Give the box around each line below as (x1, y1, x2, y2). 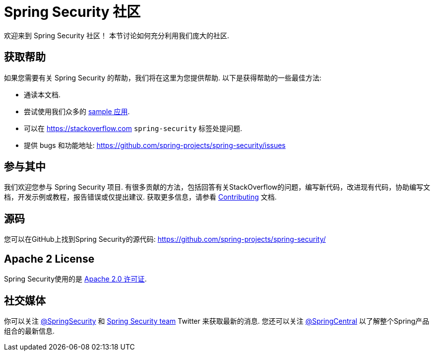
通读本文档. (24, 90, 61, 99)
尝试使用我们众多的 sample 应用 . (24, 107, 130, 116)
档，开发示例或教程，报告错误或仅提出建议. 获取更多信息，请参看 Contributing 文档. (4, 193, 277, 202)
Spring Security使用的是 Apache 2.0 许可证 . (4, 275, 147, 284)
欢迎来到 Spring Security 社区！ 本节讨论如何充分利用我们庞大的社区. (4, 31, 229, 40)
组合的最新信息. (4, 326, 55, 335)
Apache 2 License (4, 252, 95, 265)
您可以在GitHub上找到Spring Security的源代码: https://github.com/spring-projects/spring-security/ (4, 235, 326, 244)
